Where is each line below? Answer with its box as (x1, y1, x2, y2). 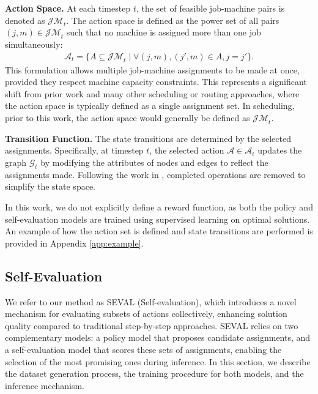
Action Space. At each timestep (5, 2, 131, 14)
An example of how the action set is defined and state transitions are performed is (5, 225, 313, 237)
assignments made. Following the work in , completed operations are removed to (5, 168, 306, 180)
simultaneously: (5, 38, 63, 51)
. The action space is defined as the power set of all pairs (66, 13, 279, 26)
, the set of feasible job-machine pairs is (136, 2, 285, 14)
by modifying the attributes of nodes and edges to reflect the (40, 155, 268, 168)
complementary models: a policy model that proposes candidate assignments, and (5, 331, 311, 344)
